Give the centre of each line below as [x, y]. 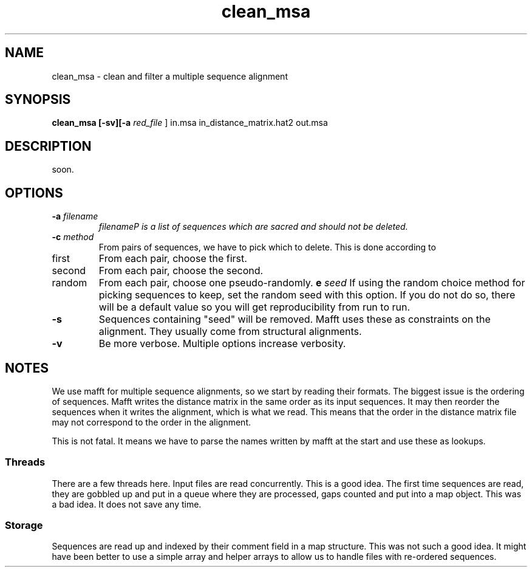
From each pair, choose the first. [173, 259]
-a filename [75, 216]
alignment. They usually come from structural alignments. [230, 332]
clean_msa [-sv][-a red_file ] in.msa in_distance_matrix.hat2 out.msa [190, 123]
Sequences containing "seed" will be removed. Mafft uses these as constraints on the [295, 319]
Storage [24, 525]
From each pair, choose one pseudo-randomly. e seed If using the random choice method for [312, 283]
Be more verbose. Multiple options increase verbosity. [222, 344]
